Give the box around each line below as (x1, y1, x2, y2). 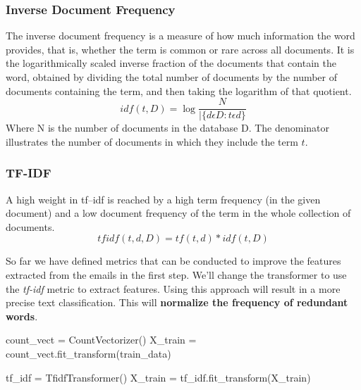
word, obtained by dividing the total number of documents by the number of (6, 70, 338, 84)
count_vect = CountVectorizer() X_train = (6, 332, 197, 347)
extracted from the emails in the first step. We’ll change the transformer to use (6, 268, 347, 282)
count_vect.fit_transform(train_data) (6, 346, 171, 360)
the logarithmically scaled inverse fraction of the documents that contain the (6, 56, 336, 70)
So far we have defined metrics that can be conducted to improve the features (6, 253, 341, 268)
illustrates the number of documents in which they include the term (6, 134, 298, 149)
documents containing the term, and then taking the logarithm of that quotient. (6, 83, 352, 98)
